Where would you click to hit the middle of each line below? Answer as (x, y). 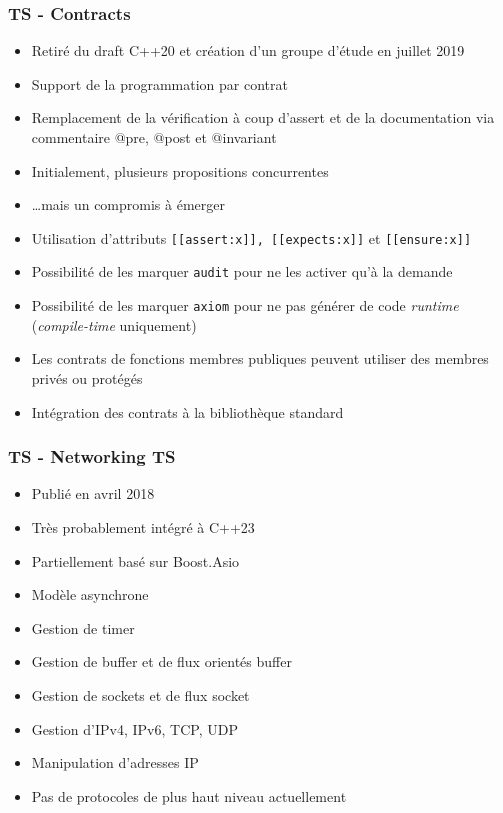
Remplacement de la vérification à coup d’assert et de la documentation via (263, 117)
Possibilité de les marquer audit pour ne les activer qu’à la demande (242, 271)
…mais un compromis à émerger (128, 204)
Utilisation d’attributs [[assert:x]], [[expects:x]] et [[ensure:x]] (251, 237)
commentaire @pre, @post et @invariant (154, 137)
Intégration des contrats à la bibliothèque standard (187, 411)
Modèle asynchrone (90, 594)
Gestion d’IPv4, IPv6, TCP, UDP (134, 728)
